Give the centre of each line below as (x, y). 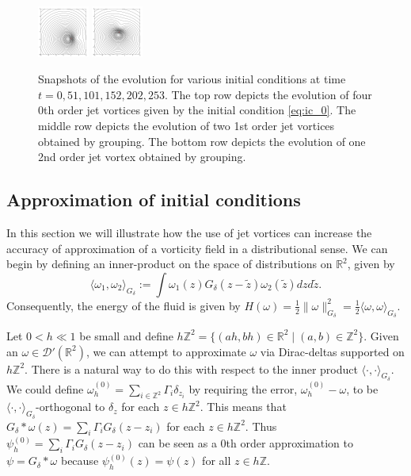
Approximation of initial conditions (154, 200)
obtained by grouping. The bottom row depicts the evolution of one (202, 141)
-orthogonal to (70, 407)
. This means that (243, 407)
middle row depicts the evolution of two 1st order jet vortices (186, 125)
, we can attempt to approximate (166, 351)
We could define (45, 388)
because (80, 461)
